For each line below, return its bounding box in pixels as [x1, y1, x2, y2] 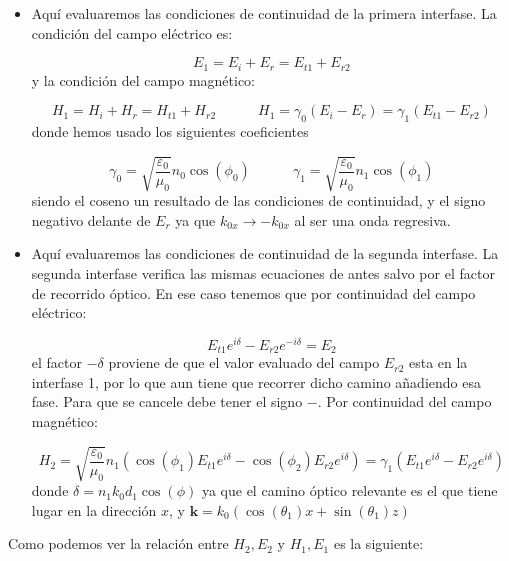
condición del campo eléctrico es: [31, 22, 233, 43]
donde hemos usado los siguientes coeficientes [31, 121, 309, 142]
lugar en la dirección [31, 499, 157, 520]
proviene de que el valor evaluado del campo [108, 352, 380, 373]
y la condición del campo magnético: [31, 69, 256, 90]
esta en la [408, 352, 468, 373]
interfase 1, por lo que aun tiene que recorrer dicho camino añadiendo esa [31, 371, 481, 392]
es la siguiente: [333, 533, 424, 554]
